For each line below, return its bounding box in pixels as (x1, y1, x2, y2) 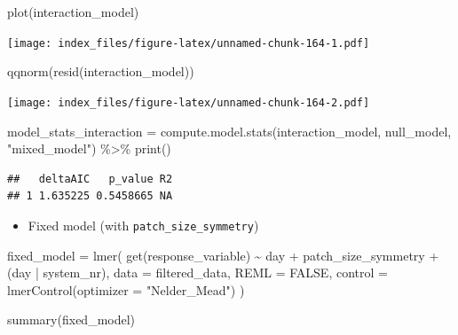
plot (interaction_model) (7, 3, 139, 20)
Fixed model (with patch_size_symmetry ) (28, 215, 259, 234)
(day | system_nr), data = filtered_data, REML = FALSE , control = (7, 263, 388, 282)
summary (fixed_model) (7, 310, 136, 329)
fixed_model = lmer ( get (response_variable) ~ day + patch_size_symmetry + (7, 245, 439, 264)
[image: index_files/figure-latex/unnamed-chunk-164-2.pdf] (7, 96, 370, 109)
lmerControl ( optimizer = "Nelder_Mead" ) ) (7, 280, 245, 299)
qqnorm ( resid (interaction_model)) (7, 62, 194, 81)
